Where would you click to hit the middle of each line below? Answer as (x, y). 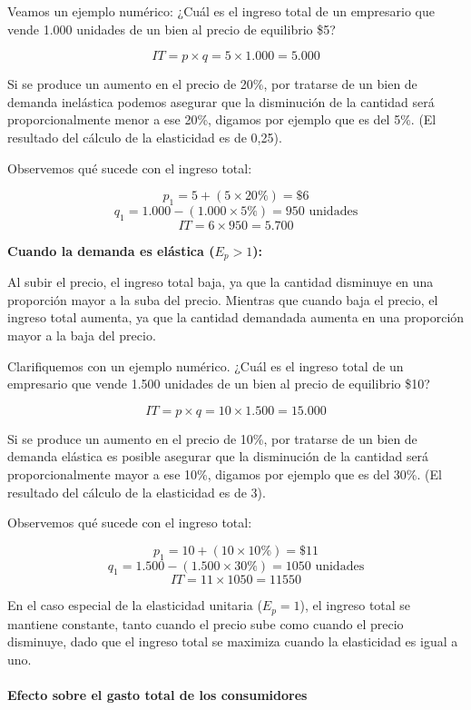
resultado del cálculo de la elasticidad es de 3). (137, 492)
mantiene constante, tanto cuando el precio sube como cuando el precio (206, 623)
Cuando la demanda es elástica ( (111, 250)
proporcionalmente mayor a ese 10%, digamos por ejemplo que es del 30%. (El (225, 473)
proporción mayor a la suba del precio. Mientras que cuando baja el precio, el (223, 299)
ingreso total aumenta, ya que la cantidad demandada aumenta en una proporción (236, 317)
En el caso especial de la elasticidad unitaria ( (135, 605)
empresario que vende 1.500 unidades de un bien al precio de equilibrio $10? (219, 384)
